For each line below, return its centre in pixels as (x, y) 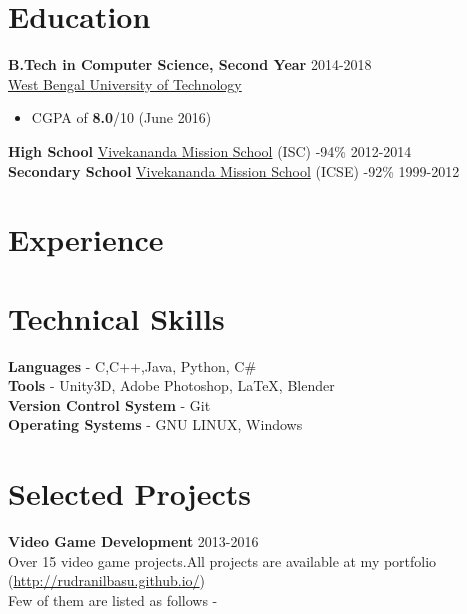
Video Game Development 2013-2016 (133, 541)
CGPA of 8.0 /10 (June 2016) (121, 117)
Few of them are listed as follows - (113, 599)
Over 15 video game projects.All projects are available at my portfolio (222, 560)
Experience (86, 239)
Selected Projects (129, 493)
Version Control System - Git (109, 404)
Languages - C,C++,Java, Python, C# (132, 365)
